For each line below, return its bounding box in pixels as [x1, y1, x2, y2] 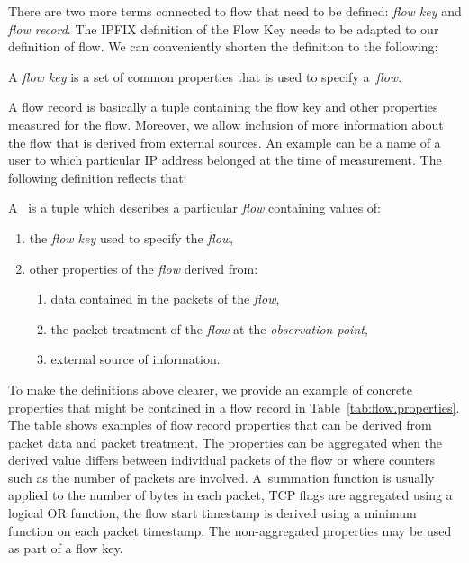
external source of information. [50, 350, 221, 368]
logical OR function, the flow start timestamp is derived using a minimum [8, 504, 417, 522]
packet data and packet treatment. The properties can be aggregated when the [8, 432, 443, 451]
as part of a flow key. [8, 539, 123, 558]
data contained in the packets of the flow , [50, 289, 280, 308]
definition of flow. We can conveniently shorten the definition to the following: [8, 37, 438, 56]
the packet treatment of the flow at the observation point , [50, 319, 368, 338]
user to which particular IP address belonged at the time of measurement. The [8, 150, 442, 169]
